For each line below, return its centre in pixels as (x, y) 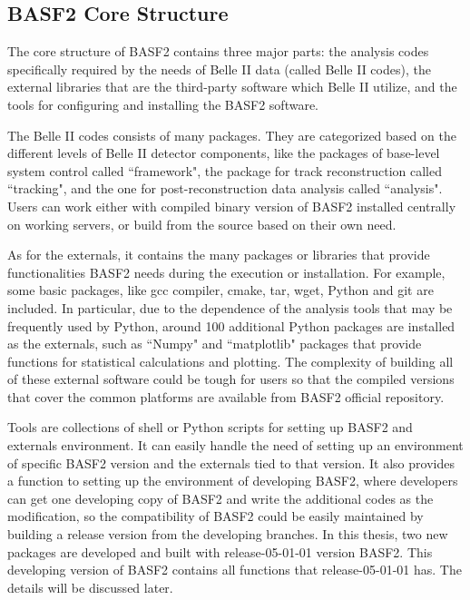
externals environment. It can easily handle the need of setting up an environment (235, 445)
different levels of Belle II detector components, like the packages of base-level (224, 153)
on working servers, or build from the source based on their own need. (202, 224)
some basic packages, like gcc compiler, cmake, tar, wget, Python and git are (220, 290)
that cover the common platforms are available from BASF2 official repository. (226, 396)
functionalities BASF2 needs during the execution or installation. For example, (226, 272)
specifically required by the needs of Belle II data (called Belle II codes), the (219, 69)
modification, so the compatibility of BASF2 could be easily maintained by (215, 516)
